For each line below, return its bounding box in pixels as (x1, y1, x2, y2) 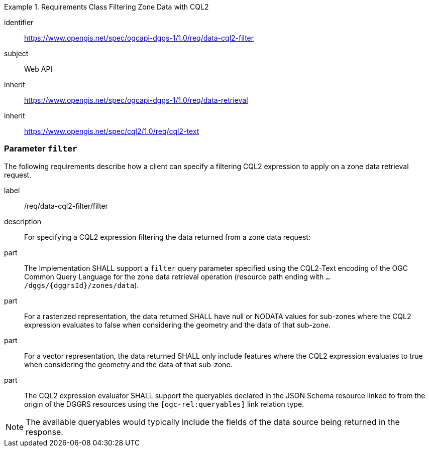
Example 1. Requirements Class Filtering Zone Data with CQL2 (4, 3, 209, 11)
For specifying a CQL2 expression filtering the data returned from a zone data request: (24, 232, 310, 241)
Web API (24, 65, 53, 73)
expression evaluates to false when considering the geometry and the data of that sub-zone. (24, 320, 331, 329)
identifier (4, 18, 34, 27)
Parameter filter (4, 143, 77, 154)
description (4, 217, 42, 226)
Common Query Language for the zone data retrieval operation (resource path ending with (24, 272, 324, 281)
